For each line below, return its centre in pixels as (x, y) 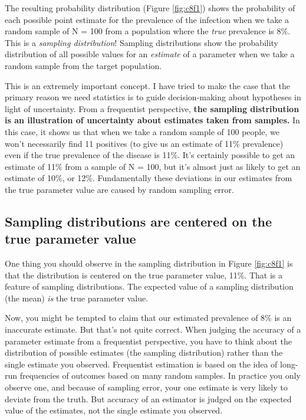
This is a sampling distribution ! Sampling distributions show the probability (142, 42)
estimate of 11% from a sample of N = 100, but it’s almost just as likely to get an (153, 166)
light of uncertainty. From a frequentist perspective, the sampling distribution (152, 108)
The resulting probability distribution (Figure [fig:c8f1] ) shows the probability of (150, 8)
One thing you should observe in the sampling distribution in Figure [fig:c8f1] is (149, 263)
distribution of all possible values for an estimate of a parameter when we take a (150, 54)
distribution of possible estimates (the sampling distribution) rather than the (144, 352)
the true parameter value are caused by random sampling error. (119, 189)
